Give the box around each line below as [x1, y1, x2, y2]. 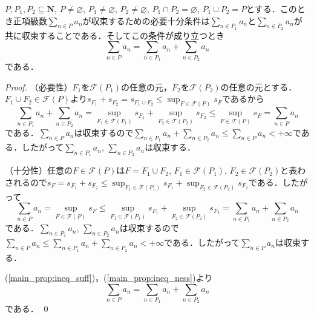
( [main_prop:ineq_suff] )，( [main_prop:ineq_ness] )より [5, 271, 213, 284]
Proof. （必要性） [5, 80, 73, 93]
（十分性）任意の [5, 164, 73, 177]
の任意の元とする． [220, 80, 297, 93]
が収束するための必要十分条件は [82, 14, 210, 27]
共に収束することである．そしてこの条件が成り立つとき [5, 29, 225, 41]
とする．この [246, 2, 297, 15]
